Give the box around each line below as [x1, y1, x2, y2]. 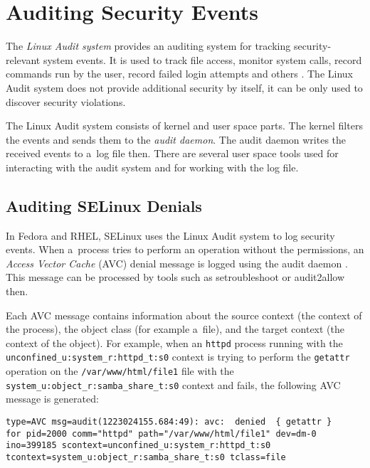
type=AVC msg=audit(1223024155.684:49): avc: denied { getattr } [6, 417, 332, 427]
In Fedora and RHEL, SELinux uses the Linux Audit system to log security [6, 228, 335, 243]
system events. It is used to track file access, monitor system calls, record [43, 52, 362, 67]
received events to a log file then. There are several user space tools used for [6, 146, 339, 161]
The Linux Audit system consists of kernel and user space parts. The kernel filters [6, 118, 363, 133]
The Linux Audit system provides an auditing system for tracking [6, 38, 291, 53]
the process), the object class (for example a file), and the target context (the [6, 321, 344, 336]
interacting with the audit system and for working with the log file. [6, 159, 299, 174]
